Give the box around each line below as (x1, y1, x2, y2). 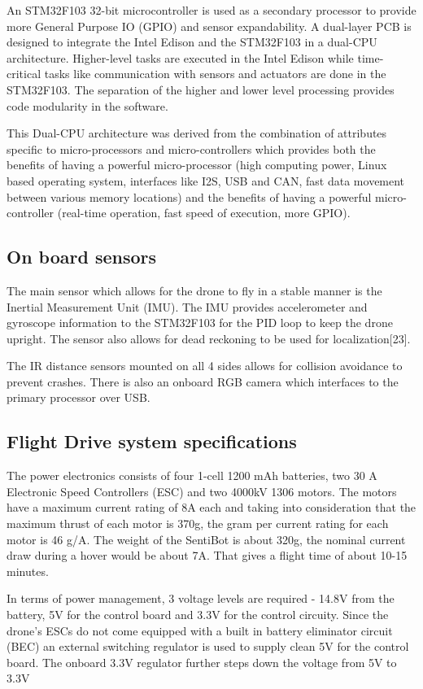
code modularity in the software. (7, 97, 168, 114)
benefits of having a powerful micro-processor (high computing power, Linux (7, 156, 387, 173)
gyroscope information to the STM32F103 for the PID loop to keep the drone (7, 314, 393, 331)
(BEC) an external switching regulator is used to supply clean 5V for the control (7, 638, 409, 655)
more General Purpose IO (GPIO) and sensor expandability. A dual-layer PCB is (7, 17, 412, 34)
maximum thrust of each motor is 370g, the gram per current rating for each (7, 515, 389, 532)
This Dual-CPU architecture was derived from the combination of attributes (7, 124, 387, 142)
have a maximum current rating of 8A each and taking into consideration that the (7, 499, 416, 516)
